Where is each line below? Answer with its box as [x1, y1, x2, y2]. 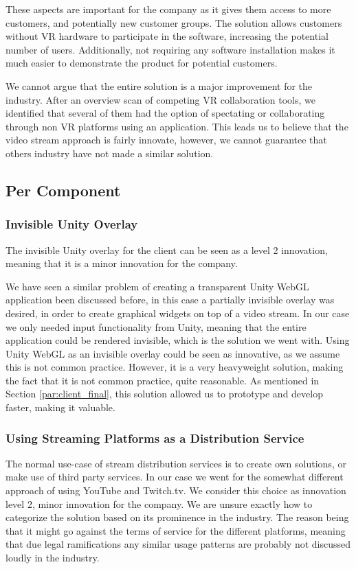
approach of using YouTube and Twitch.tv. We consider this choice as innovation [5, 483, 346, 498]
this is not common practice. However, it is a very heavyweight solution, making [5, 360, 344, 374]
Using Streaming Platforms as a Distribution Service [5, 429, 304, 446]
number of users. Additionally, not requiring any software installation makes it [5, 42, 335, 56]
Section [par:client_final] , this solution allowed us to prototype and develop [5, 386, 323, 401]
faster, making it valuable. [5, 400, 115, 415]
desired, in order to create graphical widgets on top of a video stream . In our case [5, 305, 350, 320]
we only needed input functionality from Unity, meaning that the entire [5, 319, 307, 334]
